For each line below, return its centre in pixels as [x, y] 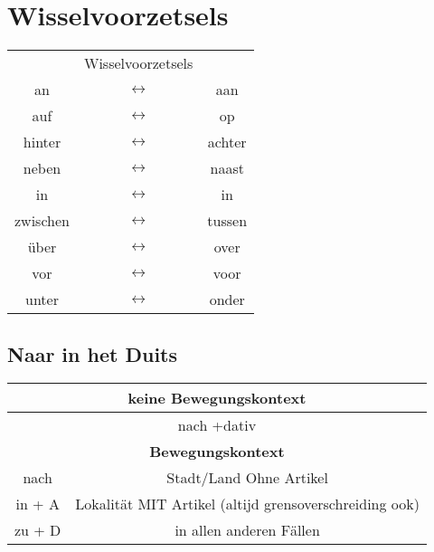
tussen [227, 221]
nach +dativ [217, 425]
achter [227, 142]
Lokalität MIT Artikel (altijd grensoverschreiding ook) [247, 504]
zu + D [38, 530]
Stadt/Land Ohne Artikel [247, 478]
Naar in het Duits [93, 353]
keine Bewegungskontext [217, 398]
